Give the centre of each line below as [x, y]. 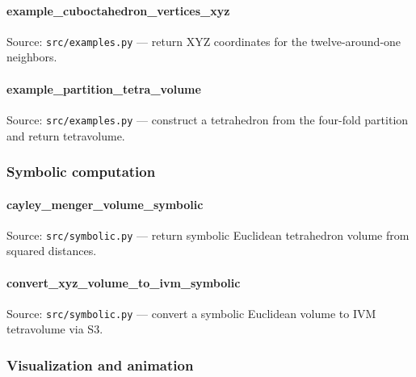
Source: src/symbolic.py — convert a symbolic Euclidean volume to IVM [191, 313]
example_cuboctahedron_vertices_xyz [118, 10]
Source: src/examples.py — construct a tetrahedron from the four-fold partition [208, 119]
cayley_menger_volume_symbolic [105, 204]
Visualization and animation [100, 364]
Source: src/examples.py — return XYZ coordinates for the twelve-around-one [204, 41]
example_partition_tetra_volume [104, 88]
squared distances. [52, 251]
